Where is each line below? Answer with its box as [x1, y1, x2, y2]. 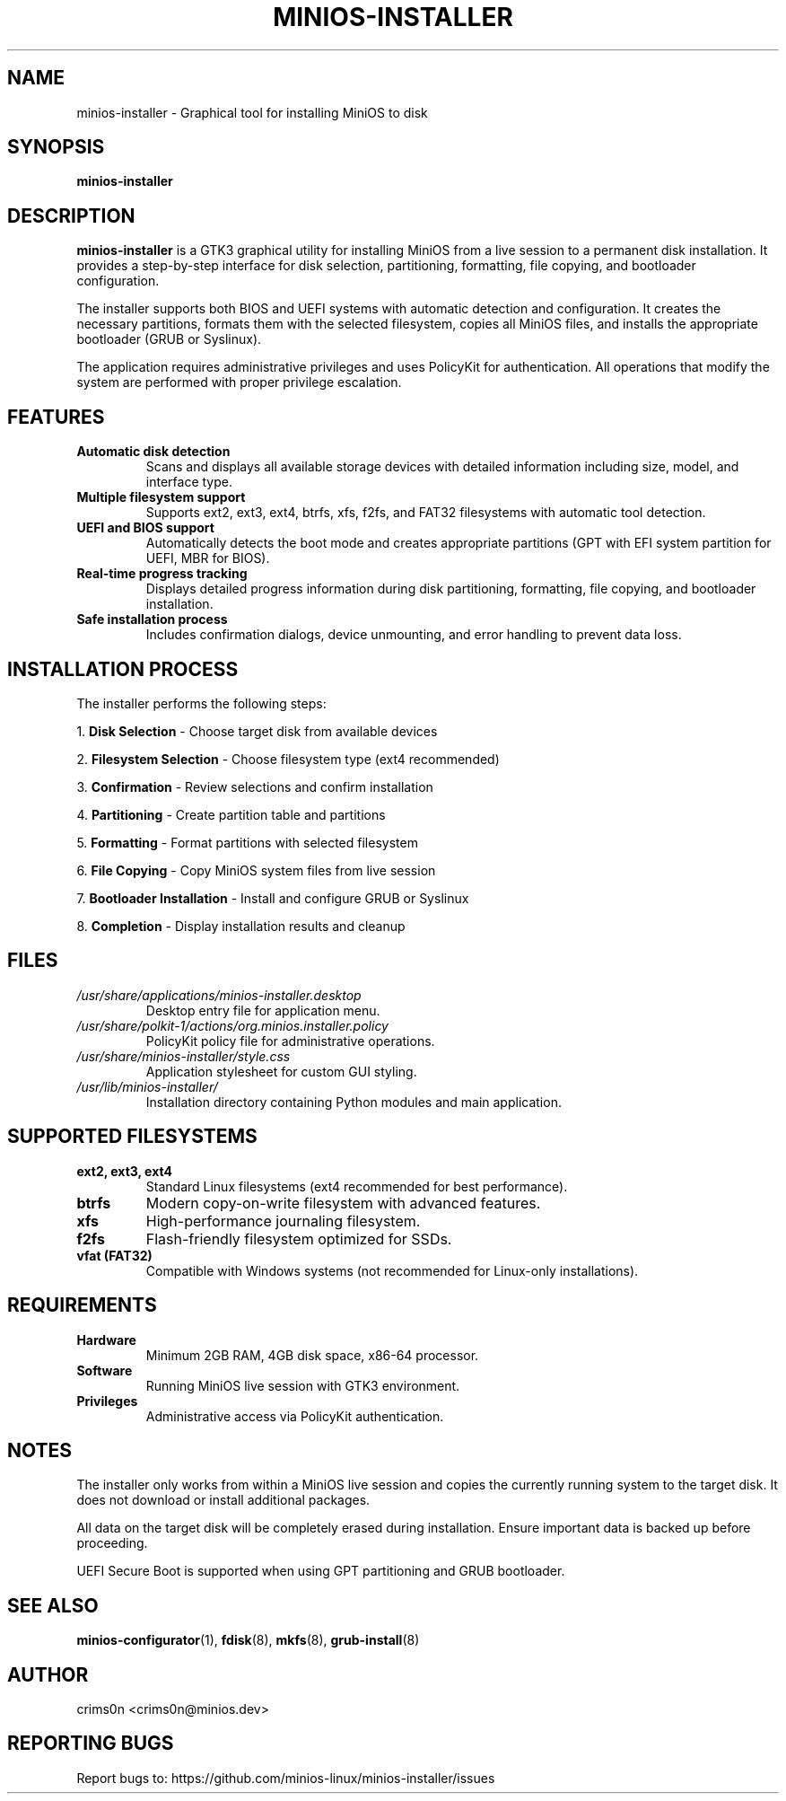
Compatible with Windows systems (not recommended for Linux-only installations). [145, 1262, 639, 1278]
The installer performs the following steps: [76, 695, 327, 711]
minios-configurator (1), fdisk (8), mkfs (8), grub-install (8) [76, 1632, 420, 1648]
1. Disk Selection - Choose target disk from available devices [76, 723, 438, 739]
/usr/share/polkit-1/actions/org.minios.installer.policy [76, 1017, 389, 1033]
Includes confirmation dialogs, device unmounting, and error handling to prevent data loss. [145, 627, 682, 643]
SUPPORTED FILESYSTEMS [7, 1125, 258, 1148]
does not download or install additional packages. [76, 1492, 371, 1508]
